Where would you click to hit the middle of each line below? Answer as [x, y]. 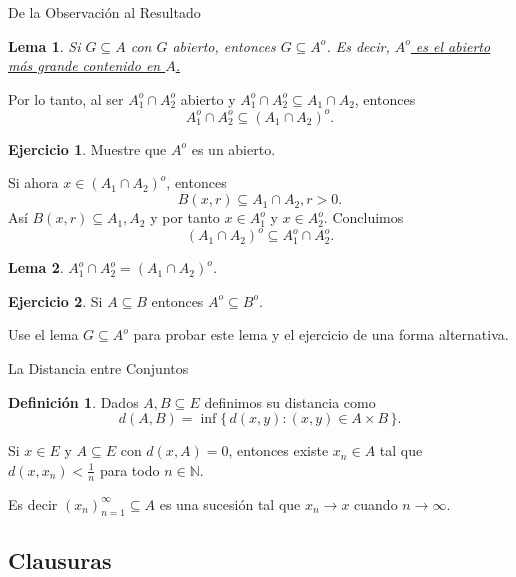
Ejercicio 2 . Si [55, 300]
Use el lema [43, 334]
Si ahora [33, 182]
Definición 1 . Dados [73, 401]
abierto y [208, 98]
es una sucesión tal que [230, 503]
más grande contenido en [84, 65]
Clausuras [60, 559]
